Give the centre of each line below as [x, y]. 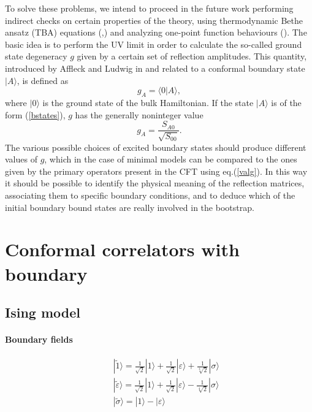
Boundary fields [39, 339]
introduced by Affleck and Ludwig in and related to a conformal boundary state [155, 68]
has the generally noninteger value [139, 114]
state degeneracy [36, 56]
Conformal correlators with [122, 249]
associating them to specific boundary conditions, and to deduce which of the [150, 195]
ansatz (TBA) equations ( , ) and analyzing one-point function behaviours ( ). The [156, 32]
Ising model [43, 312]
